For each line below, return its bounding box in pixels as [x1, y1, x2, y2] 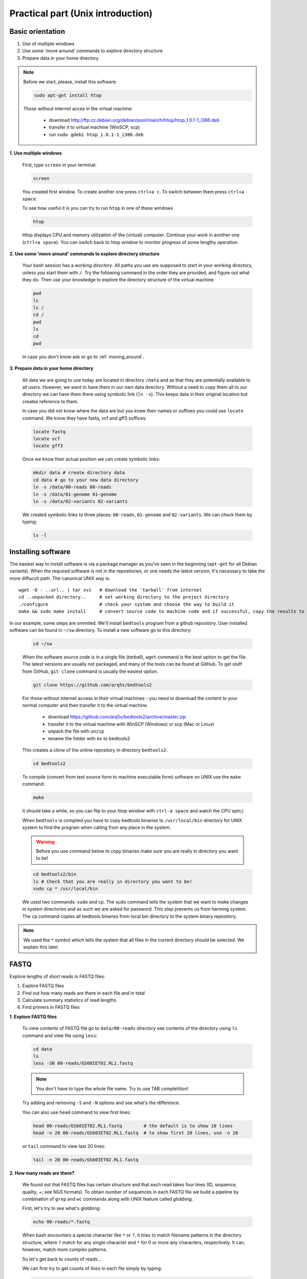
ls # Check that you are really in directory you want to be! [33, 878, 192, 885]
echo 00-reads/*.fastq [33, 1219, 90, 1225]
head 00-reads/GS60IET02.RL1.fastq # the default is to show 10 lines [33, 1123, 233, 1129]
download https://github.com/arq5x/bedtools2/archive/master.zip [48, 714, 186, 720]
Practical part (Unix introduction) [9, 8, 153, 19]
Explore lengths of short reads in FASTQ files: [9, 973, 105, 979]
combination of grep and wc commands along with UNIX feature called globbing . [22, 1196, 193, 1202]
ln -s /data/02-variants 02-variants [33, 498, 128, 504]
